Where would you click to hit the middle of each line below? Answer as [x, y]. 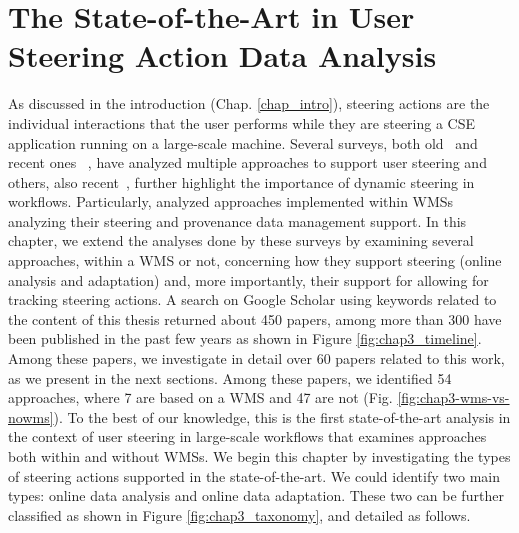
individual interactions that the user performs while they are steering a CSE [242, 122]
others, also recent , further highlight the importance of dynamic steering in [241, 181]
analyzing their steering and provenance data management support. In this [237, 220]
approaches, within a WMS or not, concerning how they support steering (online [255, 260]
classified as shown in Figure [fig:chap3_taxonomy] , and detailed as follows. [239, 514]
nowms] [31, 416]
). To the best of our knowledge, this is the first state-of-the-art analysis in [282, 416]
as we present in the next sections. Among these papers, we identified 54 [230, 377]
